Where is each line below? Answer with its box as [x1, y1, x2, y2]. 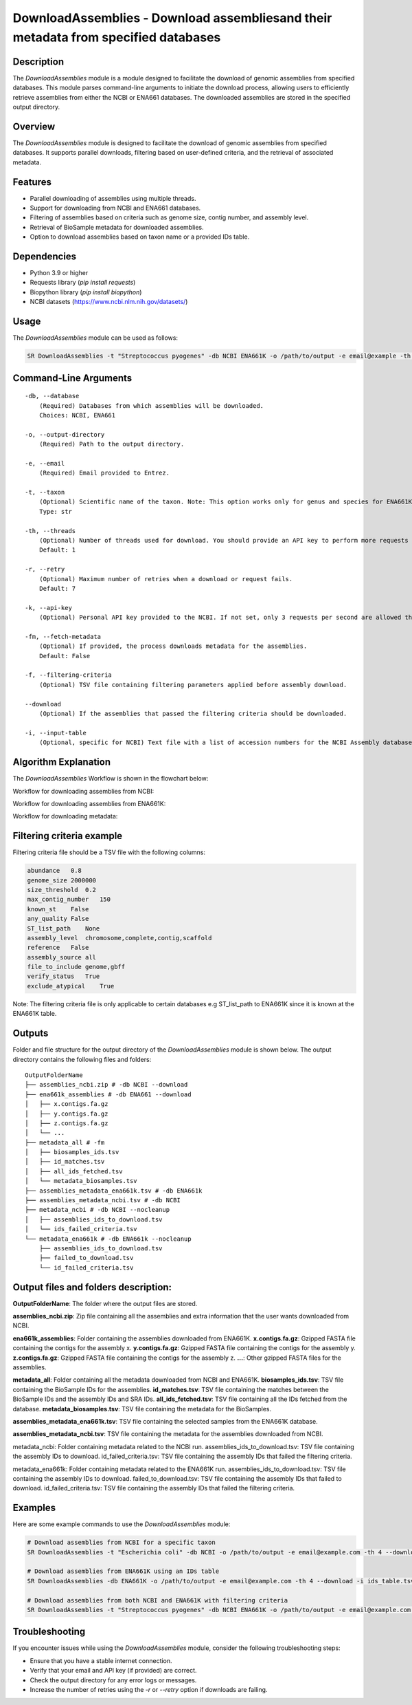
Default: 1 [38, 546, 76, 554]
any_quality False [27, 915, 89, 923]
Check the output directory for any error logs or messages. [30, 1675, 197, 1684]
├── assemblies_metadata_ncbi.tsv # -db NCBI [25, 1197, 181, 1204]
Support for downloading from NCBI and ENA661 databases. [30, 204, 201, 213]
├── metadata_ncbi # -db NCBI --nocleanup [25, 1206, 170, 1214]
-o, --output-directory [25, 431, 105, 438]
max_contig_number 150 [27, 895, 111, 904]
